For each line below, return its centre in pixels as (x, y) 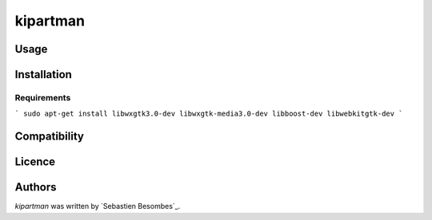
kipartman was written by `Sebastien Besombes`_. (98, 206)
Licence (35, 162)
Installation (43, 75)
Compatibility (49, 137)
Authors (36, 187)
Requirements (43, 97)
